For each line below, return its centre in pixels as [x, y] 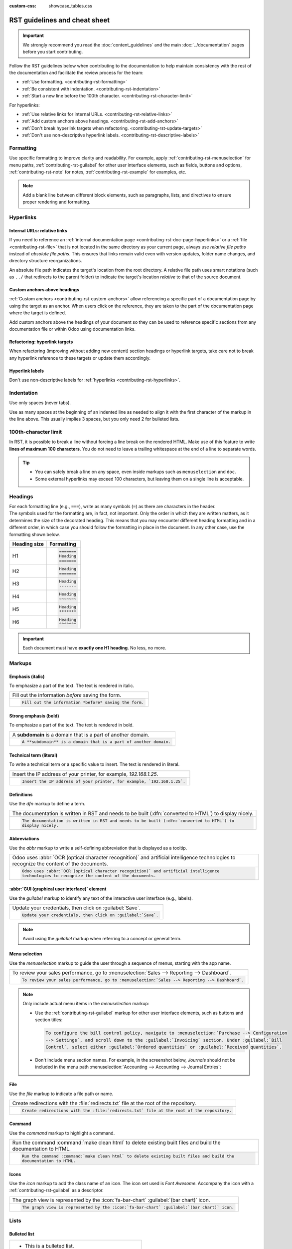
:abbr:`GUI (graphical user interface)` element [58, 889]
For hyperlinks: [24, 105]
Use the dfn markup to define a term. [47, 804]
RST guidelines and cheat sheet [59, 20]
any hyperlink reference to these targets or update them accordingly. [80, 358]
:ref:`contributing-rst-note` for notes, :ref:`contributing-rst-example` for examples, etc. [98, 172]
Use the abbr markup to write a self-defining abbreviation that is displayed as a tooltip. [98, 848]
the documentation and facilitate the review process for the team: [76, 72]
